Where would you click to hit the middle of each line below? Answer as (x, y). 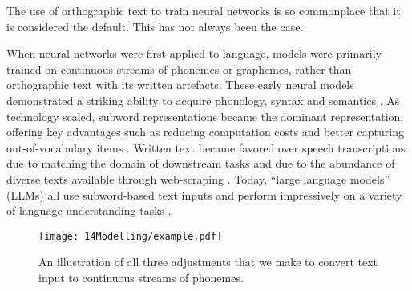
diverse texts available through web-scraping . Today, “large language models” (198, 178)
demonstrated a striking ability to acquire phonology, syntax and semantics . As (203, 100)
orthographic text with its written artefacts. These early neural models (180, 85)
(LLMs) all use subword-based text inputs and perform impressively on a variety (204, 194)
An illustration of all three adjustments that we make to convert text (208, 262)
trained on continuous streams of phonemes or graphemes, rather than (179, 69)
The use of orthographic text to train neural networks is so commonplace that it (204, 10)
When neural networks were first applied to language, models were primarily (194, 53)
